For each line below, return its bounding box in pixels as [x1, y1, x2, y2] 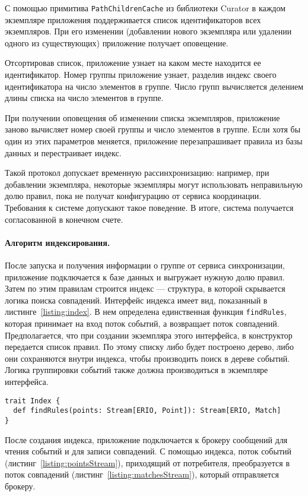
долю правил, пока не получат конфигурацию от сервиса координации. [5, 189, 262, 202]
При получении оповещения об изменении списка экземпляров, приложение [5, 111, 280, 124]
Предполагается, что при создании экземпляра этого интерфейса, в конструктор [5, 328, 293, 341]
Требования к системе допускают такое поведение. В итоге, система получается [5, 201, 294, 213]
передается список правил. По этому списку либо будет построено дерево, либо [5, 340, 294, 353]
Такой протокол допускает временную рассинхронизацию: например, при [5, 166, 269, 179]
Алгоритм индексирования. [5, 236, 110, 248]
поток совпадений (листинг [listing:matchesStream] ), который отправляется [5, 468, 279, 481]
